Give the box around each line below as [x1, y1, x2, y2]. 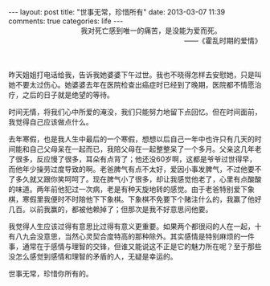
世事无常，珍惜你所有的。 [8, 269, 93, 278]
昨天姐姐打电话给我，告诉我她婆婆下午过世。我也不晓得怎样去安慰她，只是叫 [8, 70, 262, 80]
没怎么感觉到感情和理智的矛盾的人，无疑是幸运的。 [8, 251, 178, 261]
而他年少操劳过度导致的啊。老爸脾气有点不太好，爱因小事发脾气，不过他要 [8, 165, 255, 174]
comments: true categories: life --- [8, 16, 124, 26]
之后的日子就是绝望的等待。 [22, 90, 114, 100]
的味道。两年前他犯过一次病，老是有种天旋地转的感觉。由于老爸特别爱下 [8, 185, 247, 194]
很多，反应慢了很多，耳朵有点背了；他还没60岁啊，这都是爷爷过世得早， [14, 154, 257, 164]
